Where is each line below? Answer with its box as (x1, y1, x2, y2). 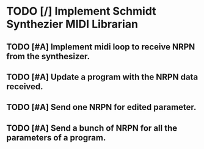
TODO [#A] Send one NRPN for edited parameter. (6, 102, 197, 112)
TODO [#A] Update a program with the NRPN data (6, 71, 199, 82)
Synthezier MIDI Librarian (6, 17, 139, 31)
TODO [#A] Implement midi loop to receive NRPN (6, 42, 195, 52)
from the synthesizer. (6, 51, 90, 62)
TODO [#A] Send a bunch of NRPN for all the (6, 123, 178, 133)
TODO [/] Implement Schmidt (6, 4, 156, 18)
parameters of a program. (6, 133, 106, 143)
